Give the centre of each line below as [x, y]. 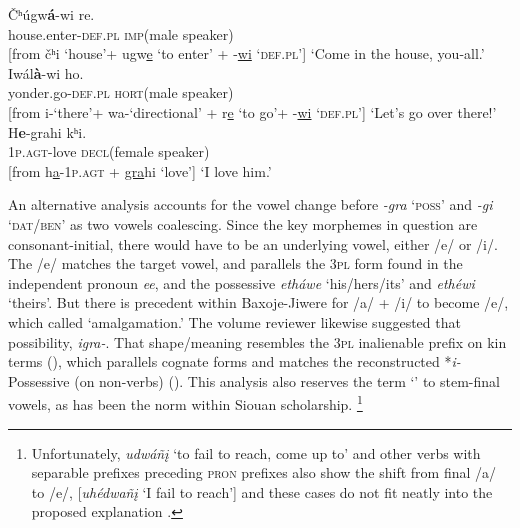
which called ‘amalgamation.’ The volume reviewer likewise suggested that [234, 321]
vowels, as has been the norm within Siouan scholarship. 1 [185, 402]
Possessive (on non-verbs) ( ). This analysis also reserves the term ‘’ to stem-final [254, 380]
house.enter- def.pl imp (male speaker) [121, 33]
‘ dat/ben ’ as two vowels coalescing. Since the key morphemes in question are [243, 223]
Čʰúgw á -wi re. [51, 14]
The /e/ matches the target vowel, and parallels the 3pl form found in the [235, 263]
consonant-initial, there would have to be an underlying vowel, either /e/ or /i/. [253, 243]
